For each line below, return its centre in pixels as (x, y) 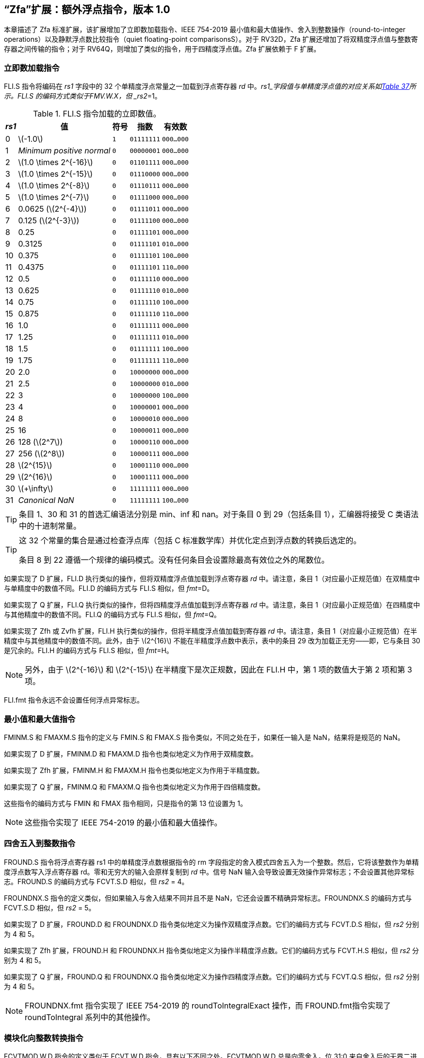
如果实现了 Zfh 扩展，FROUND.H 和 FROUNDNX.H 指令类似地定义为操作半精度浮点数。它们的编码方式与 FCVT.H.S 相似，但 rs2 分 (212, 950)
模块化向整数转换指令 (44, 1038)
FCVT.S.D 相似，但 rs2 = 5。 (50, 907)
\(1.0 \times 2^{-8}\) (54, 186)
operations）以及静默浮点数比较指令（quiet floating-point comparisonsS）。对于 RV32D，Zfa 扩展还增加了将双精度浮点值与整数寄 (211, 39)
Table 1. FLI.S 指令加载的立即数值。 (97, 114)
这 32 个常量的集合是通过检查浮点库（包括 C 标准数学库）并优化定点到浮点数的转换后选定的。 (190, 541)
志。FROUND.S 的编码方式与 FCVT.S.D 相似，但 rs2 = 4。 (96, 881)
